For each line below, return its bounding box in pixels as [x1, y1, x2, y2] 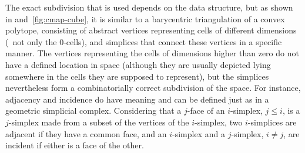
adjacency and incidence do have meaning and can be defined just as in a [5, 93, 269, 105]
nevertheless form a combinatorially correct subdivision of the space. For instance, [5, 81, 301, 94]
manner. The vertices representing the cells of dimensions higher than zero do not [5, 47, 299, 59]
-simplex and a [172, 127, 225, 140]
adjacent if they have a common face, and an [5, 127, 167, 140]
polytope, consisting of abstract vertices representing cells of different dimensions [5, 24, 297, 36]
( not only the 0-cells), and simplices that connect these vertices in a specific [5, 35, 282, 47]
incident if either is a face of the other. [5, 139, 144, 151]
